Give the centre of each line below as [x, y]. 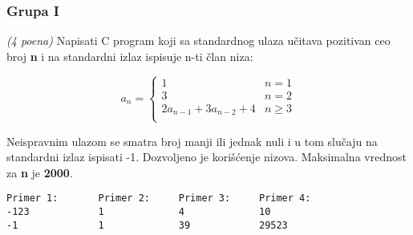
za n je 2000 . [40, 172]
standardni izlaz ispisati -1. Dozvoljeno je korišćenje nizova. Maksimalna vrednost [206, 157]
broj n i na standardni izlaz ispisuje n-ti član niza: [130, 56]
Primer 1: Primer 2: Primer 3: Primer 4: [159, 199]
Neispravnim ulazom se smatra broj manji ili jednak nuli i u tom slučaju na [192, 141]
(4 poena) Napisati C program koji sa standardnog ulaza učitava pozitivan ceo [198, 41]
